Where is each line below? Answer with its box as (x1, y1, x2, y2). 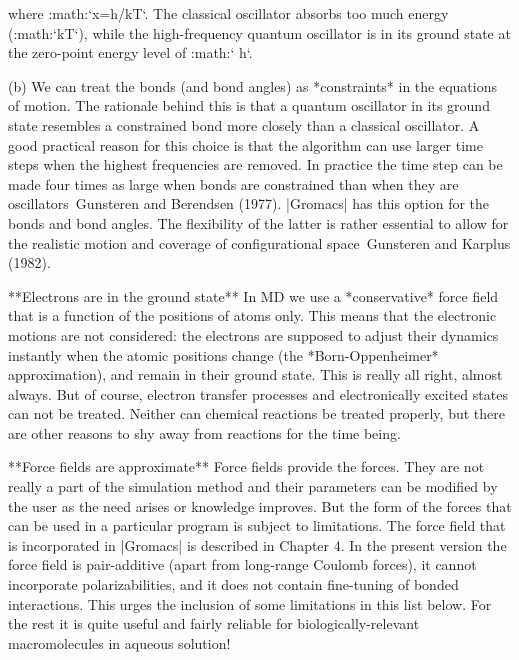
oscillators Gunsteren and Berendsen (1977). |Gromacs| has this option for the (8, 193, 490, 214)
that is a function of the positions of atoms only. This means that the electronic (8, 305, 497, 326)
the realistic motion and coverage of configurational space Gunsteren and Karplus (8, 232, 511, 253)
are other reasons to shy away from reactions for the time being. (8, 422, 401, 443)
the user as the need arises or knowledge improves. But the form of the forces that (8, 495, 512, 516)
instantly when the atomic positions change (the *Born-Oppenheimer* (8, 344, 439, 365)
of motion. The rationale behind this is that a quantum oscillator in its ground (8, 95, 490, 116)
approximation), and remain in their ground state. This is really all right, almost (8, 364, 503, 385)
